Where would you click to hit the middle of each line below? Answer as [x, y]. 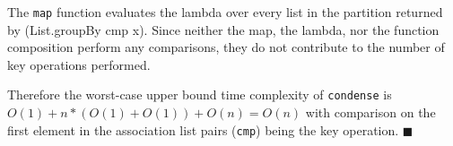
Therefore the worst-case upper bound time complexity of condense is [200, 94]
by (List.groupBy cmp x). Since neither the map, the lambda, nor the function [223, 29]
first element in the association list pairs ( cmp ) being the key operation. [203, 129]
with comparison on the [370, 112]
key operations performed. [79, 64]
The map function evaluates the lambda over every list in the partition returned [225, 12]
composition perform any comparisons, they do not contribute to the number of [226, 47]
